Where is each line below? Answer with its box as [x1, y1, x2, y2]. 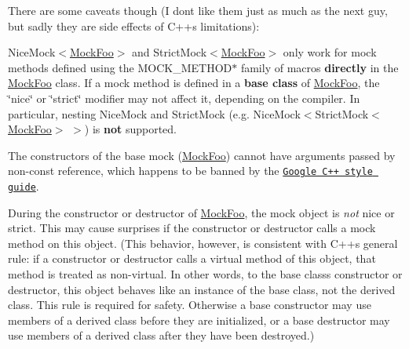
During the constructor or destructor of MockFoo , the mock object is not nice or [8, 204, 395, 220]
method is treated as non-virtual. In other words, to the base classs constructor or [8, 266, 403, 282]
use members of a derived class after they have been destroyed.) [8, 327, 315, 344]
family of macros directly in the [240, 59, 399, 75]
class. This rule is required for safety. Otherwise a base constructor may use [8, 296, 371, 313]
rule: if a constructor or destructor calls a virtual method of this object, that [8, 250, 376, 267]
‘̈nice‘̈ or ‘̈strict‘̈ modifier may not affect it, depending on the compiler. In [8, 89, 360, 106]
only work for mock [283, 44, 377, 60]
